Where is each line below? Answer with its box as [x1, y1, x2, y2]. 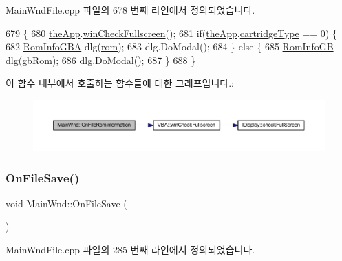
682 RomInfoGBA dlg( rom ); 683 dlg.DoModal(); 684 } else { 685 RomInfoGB [6, 39, 334, 54]
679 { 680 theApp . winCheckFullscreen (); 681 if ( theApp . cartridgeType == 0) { [6, 25, 337, 40]
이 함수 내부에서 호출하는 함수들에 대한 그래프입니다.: [6, 76, 234, 90]
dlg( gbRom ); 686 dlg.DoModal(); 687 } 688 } [6, 52, 196, 67]
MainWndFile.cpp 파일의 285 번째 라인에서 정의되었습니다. [6, 242, 255, 257]
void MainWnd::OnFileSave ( [6, 196, 127, 210]
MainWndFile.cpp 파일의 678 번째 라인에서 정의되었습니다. [6, 3, 255, 17]
